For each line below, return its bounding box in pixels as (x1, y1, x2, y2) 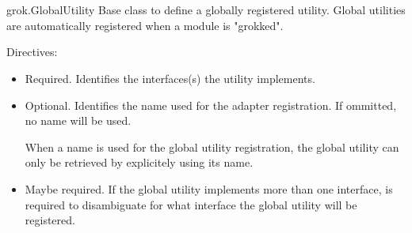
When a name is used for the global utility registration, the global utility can (25, 138, 399, 155)
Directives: (6, 43, 58, 60)
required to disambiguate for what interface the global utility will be (25, 196, 357, 212)
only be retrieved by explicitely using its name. (25, 154, 254, 171)
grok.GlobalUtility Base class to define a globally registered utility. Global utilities (6, 2, 406, 18)
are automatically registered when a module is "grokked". (6, 17, 284, 33)
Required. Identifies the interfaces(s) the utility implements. (25, 70, 315, 86)
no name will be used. (25, 112, 132, 129)
